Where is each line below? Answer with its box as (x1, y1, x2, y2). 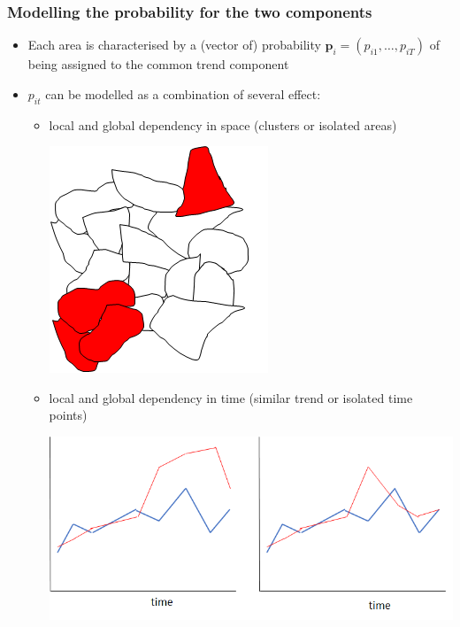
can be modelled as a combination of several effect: (45, 84, 321, 103)
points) (49, 406, 88, 424)
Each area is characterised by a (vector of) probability (27, 35, 321, 54)
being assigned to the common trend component (27, 55, 289, 74)
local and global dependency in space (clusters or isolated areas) (49, 115, 397, 134)
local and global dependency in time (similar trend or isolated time (49, 388, 413, 406)
